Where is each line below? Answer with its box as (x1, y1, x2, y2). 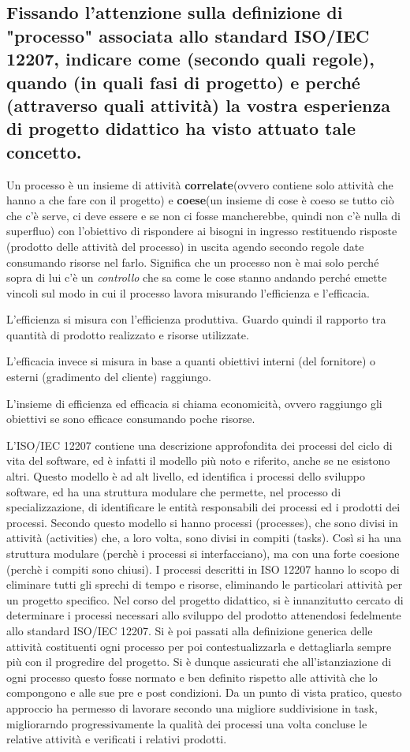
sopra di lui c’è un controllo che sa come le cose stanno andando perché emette (6, 269, 387, 286)
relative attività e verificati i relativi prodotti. (6, 731, 227, 747)
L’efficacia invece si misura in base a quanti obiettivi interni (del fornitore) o (6, 353, 376, 369)
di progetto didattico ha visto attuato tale (6, 116, 356, 140)
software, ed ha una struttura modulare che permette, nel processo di (6, 483, 341, 499)
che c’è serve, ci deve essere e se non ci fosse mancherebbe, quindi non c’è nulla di (6, 207, 401, 223)
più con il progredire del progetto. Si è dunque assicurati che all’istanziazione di (6, 653, 392, 670)
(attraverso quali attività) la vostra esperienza (6, 92, 390, 117)
